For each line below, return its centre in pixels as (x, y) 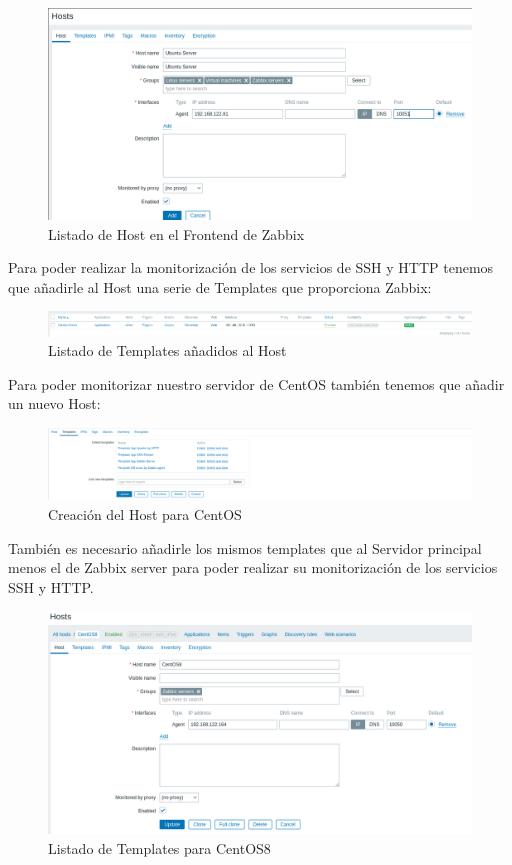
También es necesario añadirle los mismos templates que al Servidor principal (245, 547)
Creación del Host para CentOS (145, 514)
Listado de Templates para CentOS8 (159, 847)
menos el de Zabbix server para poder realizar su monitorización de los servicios (253, 567)
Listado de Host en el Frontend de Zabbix (176, 233)
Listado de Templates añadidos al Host (167, 350)
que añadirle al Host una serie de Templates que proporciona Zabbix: (220, 286)
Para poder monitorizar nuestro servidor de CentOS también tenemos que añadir (256, 383)
